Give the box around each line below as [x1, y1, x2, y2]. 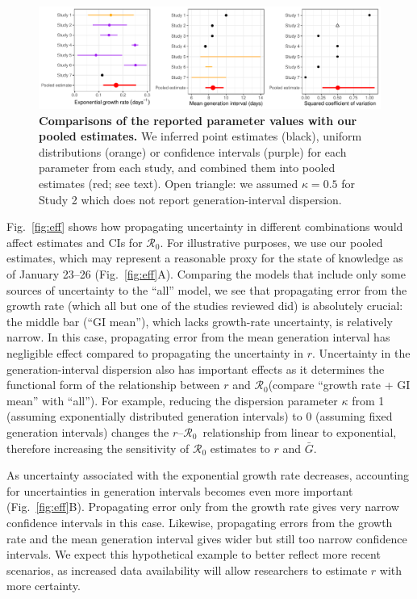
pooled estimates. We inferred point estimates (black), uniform [39, 128, 362, 145]
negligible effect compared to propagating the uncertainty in [6, 345, 304, 362]
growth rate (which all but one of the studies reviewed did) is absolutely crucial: [6, 297, 403, 314]
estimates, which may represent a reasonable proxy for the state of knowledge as [6, 249, 403, 266]
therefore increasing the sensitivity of [6, 439, 190, 456]
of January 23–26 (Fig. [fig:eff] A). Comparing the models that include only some [6, 266, 406, 283]
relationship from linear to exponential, [202, 423, 397, 440]
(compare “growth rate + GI [268, 376, 411, 393]
